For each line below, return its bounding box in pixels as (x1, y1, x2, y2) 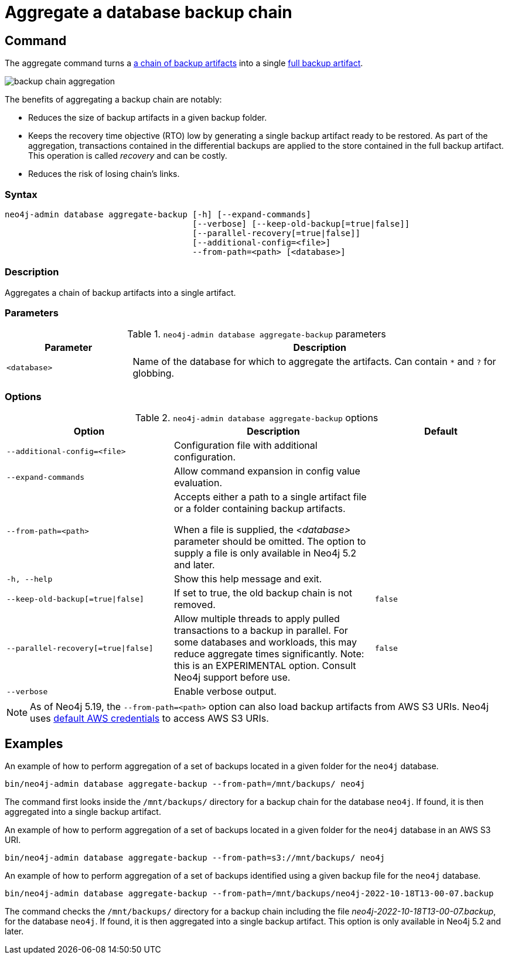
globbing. (132, 367, 175, 380)
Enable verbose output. (173, 685, 277, 698)
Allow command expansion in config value (173, 465, 360, 477)
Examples (5, 736, 63, 751)
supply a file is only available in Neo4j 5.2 (173, 547, 357, 559)
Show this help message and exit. (173, 573, 322, 585)
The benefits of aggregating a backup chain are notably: (5, 94, 222, 105)
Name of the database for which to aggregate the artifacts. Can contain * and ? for (132, 356, 496, 368)
